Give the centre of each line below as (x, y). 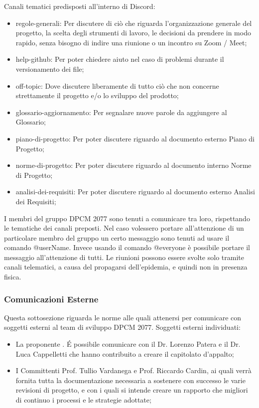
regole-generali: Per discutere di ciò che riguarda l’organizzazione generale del (134, 23)
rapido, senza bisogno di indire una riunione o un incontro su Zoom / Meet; (131, 42)
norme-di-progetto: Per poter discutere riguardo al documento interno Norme (133, 165)
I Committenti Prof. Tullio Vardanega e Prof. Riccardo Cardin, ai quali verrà (133, 370)
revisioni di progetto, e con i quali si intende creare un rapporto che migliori (132, 390)
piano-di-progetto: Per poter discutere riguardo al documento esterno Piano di (135, 138)
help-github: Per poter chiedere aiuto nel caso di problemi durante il (120, 59)
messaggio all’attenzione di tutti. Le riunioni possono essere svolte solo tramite (124, 257)
